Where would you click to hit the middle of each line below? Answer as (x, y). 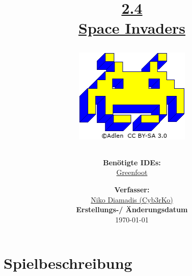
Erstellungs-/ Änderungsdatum (132, 209)
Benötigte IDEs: (132, 162)
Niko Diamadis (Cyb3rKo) (132, 199)
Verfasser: (132, 190)
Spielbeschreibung (68, 263)
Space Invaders (132, 28)
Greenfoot (132, 172)
